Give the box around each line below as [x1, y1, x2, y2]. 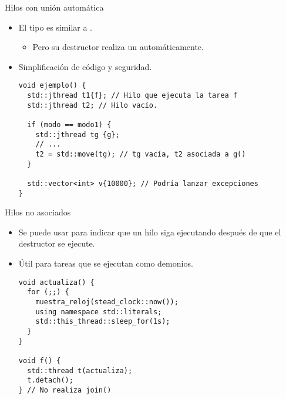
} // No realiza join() [18, 385, 112, 394]
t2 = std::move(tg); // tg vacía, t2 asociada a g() [35, 149, 246, 158]
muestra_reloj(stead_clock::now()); [35, 297, 179, 306]
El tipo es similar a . [18, 21, 93, 33]
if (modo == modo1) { [27, 121, 112, 129]
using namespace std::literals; [35, 307, 162, 316]
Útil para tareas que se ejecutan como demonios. [18, 257, 193, 270]
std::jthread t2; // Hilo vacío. [27, 101, 158, 109]
